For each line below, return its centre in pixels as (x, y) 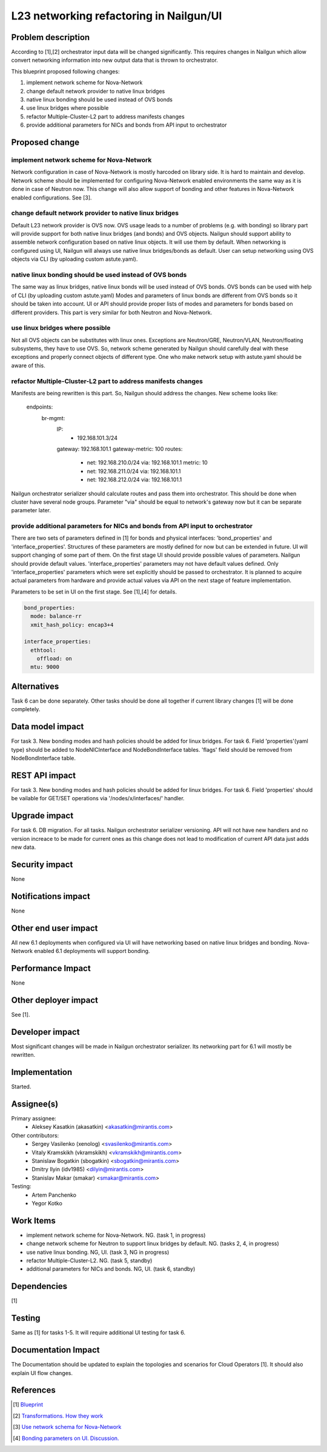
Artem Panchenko (54, 1195)
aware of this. (28, 365)
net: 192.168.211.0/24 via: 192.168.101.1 (134, 471)
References (33, 1390)
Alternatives (35, 686)
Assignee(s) (35, 1104)
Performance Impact (51, 968)
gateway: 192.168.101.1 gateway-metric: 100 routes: (120, 449)
